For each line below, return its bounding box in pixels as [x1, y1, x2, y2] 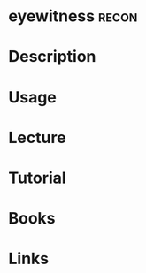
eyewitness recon [8, 6, 138, 27]
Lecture [8, 127, 67, 148]
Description [8, 47, 96, 67]
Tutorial [8, 168, 67, 187]
